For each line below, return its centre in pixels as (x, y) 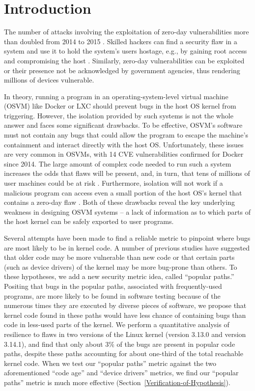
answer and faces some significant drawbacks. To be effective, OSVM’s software (123, 125)
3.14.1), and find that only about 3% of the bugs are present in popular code (120, 344)
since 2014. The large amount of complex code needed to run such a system (118, 163)
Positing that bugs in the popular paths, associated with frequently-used (113, 286)
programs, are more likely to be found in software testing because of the (112, 295)
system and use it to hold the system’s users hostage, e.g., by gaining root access (126, 51)
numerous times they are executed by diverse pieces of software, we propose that (125, 305)
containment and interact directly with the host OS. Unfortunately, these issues (124, 144)
